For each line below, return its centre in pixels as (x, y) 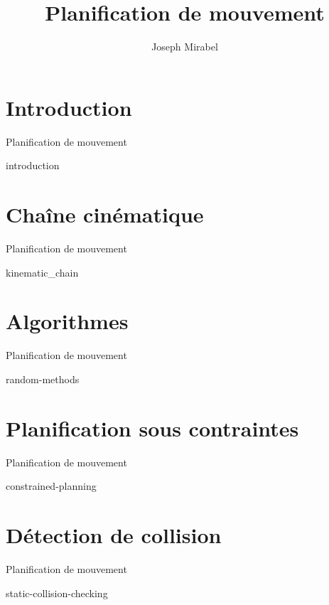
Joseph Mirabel (185, 47)
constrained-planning (51, 486)
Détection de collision (114, 534)
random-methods (43, 379)
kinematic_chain (42, 272)
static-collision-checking (57, 593)
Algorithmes (67, 321)
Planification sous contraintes (152, 428)
